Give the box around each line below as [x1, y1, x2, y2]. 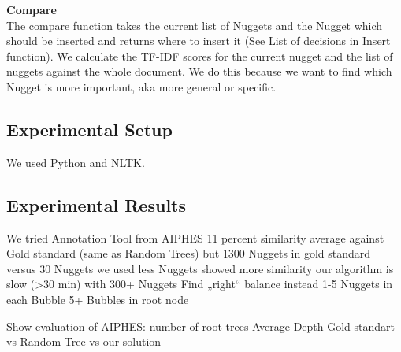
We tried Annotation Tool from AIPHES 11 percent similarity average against [6, 229, 384, 246]
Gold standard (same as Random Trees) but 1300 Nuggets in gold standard [6, 245, 371, 261]
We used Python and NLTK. [6, 154, 145, 170]
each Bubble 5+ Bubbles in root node [6, 291, 189, 307]
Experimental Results [6, 192, 186, 217]
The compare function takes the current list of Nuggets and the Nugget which [6, 17, 383, 33]
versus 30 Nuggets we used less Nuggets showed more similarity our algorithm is [6, 260, 394, 276]
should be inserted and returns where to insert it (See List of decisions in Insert [6, 32, 391, 49]
